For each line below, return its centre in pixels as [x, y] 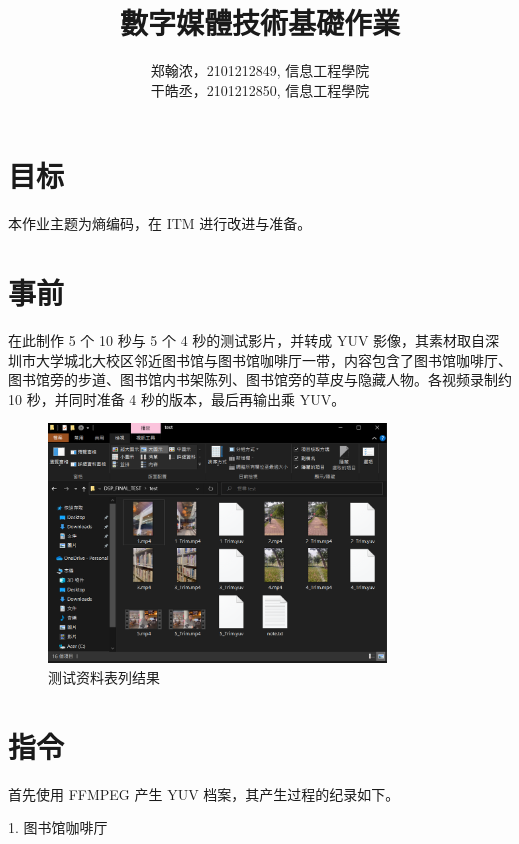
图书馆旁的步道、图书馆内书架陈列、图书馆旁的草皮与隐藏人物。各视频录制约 [260, 379]
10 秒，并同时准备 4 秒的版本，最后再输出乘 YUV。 [177, 398]
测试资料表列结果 [104, 677]
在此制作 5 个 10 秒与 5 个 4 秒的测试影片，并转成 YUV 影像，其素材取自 [247, 339]
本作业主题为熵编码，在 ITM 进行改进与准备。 [160, 223]
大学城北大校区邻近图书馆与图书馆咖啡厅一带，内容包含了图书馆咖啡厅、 [273, 359]
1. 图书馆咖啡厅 [58, 827]
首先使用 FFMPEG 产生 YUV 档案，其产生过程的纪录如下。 [204, 793]
